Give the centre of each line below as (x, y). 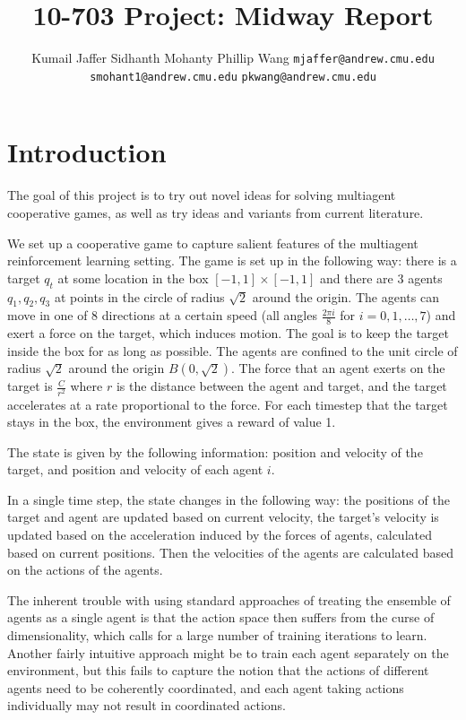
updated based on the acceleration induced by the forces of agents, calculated (220, 535)
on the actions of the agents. (85, 570)
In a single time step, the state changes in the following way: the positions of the (229, 499)
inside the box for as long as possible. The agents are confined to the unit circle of (233, 350)
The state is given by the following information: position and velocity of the (215, 451)
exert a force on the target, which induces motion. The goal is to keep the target (228, 333)
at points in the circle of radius (139, 296)
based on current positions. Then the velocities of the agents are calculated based (230, 552)
